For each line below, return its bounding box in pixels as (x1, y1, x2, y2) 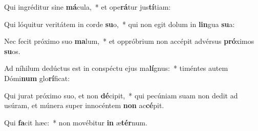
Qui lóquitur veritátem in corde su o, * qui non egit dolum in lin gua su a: (4, 18, 235, 29)
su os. (4, 45, 20, 56)
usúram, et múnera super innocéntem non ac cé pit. (4, 100, 164, 111)
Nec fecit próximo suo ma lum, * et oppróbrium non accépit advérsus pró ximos (4, 36, 254, 46)
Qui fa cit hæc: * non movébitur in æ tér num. (4, 117, 147, 127)
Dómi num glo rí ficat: (4, 72, 70, 83)
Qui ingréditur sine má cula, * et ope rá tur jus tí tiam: (4, 2, 171, 12)
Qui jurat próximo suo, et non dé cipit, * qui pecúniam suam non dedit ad (4, 90, 238, 100)
